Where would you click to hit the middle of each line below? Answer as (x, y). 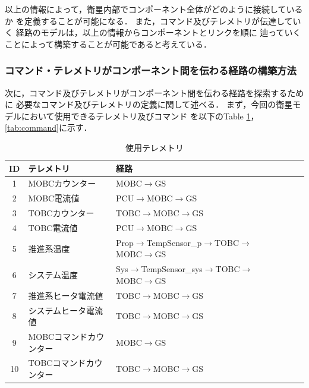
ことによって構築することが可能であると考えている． (108, 44)
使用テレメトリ (154, 147)
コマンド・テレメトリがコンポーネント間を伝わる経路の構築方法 (151, 70)
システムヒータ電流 (66, 310)
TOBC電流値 (53, 227)
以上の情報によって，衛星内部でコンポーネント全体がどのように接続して (146, 9)
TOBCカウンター (61, 213)
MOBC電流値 (54, 198)
